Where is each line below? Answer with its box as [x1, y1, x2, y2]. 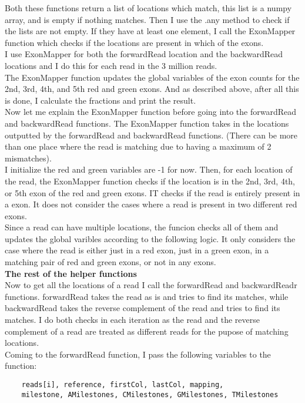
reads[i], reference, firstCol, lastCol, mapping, [21, 381, 224, 389]
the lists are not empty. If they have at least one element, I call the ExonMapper [5, 25, 296, 37]
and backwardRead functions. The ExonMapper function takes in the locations [5, 117, 289, 129]
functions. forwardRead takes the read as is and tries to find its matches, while [5, 290, 289, 302]
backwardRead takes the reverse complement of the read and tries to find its [5, 302, 280, 314]
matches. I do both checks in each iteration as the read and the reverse [5, 313, 260, 326]
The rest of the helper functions [5, 267, 137, 279]
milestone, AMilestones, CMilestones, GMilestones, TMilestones [21, 390, 279, 399]
